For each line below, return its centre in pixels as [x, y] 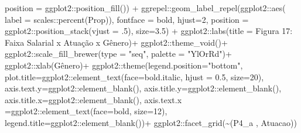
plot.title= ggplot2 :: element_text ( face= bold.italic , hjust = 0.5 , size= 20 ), [134, 76]
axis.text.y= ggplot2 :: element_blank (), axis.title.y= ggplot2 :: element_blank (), [143, 88]
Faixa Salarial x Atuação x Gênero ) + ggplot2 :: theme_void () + [116, 42]
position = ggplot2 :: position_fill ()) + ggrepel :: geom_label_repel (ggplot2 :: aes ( [145, 8]
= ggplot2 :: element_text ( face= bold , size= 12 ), [86, 111]
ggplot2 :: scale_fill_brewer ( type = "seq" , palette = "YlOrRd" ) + [118, 54]
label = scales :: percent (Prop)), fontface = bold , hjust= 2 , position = [127, 19]
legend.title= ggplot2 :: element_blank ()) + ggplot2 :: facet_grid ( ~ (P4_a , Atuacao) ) [151, 122]
